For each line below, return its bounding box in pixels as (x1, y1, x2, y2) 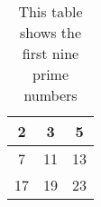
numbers (23, 84, 78, 105)
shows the (19, 22, 82, 43)
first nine (22, 43, 79, 64)
